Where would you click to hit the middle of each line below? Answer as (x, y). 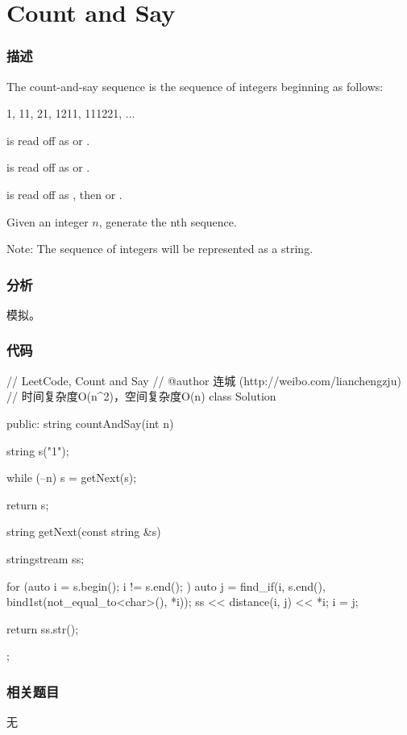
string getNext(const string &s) (84, 532)
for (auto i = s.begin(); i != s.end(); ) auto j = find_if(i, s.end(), (166, 586)
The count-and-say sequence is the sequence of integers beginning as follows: (195, 86)
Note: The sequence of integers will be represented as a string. (160, 249)
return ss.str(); (43, 628)
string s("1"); (38, 450)
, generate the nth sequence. (168, 221)
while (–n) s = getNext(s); (72, 478)
